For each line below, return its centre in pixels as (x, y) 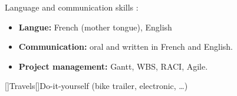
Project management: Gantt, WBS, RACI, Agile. (113, 66)
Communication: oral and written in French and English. (126, 47)
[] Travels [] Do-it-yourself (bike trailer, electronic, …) (96, 86)
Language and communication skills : (72, 7)
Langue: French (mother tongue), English (95, 27)
